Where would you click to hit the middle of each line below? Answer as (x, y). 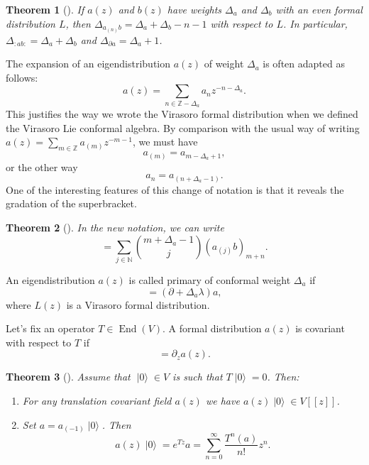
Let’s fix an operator (50, 328)
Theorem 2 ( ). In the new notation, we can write (115, 228)
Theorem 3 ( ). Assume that (68, 377)
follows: (22, 77)
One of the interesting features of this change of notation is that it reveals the (175, 189)
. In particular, (315, 23)
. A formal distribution (212, 328)
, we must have (165, 142)
